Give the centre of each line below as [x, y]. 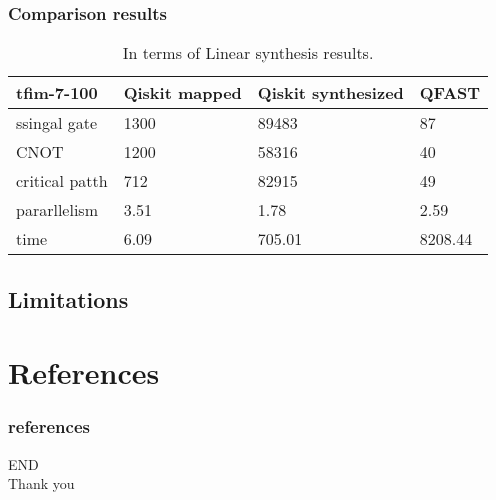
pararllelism [57, 210]
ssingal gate [57, 123]
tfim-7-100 [57, 93]
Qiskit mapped [182, 93]
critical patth [62, 181]
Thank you [41, 483]
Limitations [68, 298]
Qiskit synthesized [330, 93]
